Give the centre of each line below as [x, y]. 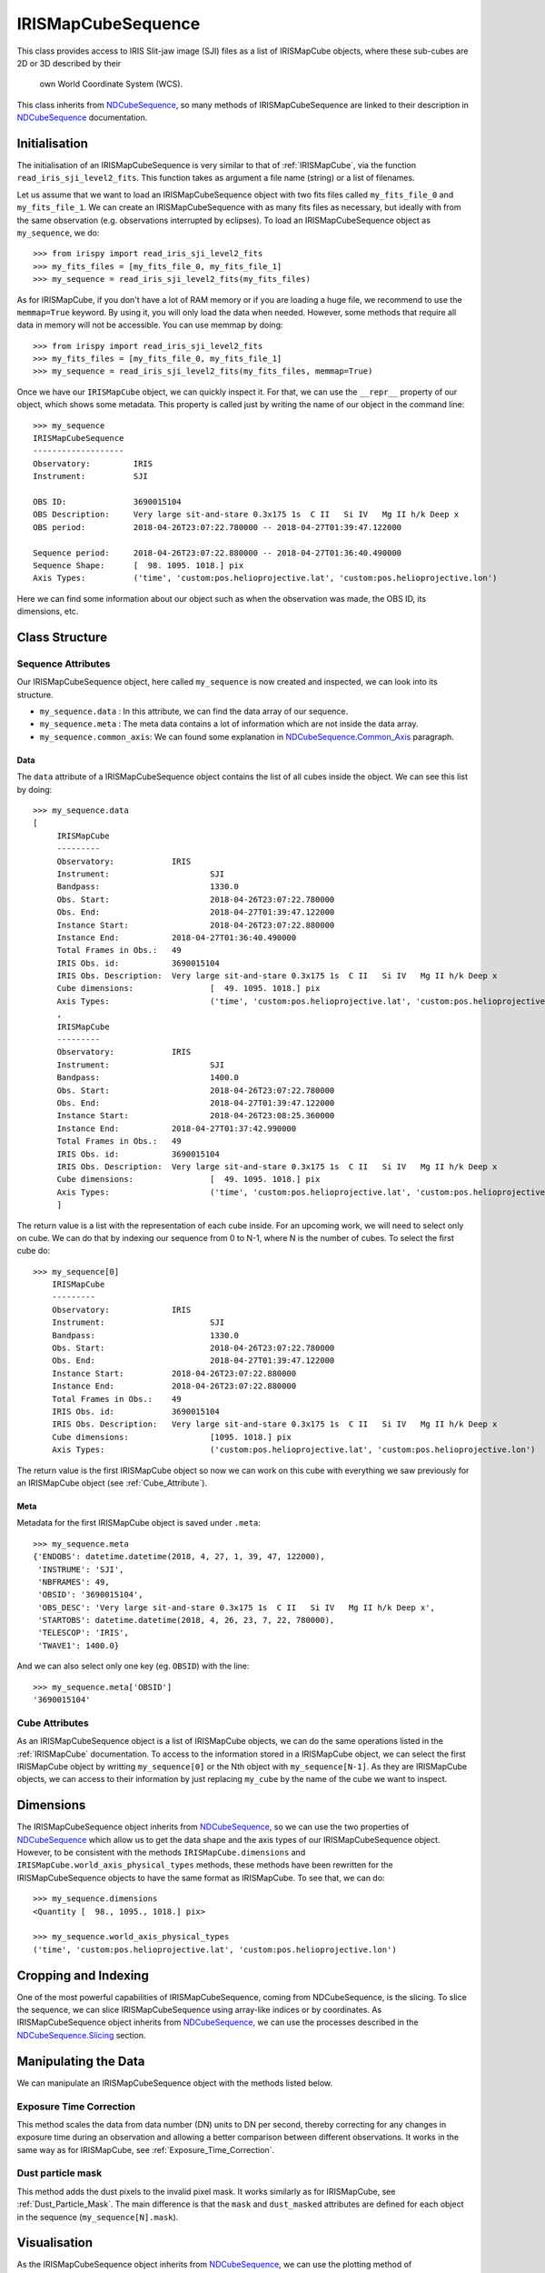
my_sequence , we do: [58, 233]
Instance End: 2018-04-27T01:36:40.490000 [177, 937]
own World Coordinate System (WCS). [111, 84]
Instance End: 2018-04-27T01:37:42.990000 [177, 1128]
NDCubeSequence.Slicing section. [81, 2035]
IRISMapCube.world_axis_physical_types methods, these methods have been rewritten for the [205, 1865]
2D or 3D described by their [69, 63]
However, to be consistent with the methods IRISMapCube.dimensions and [161, 1852]
